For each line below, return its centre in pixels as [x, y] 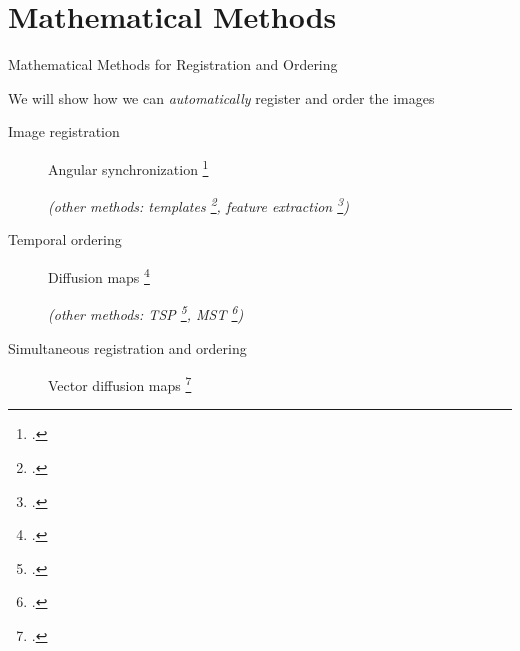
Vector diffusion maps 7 [120, 383]
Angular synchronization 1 [128, 167]
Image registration [64, 131]
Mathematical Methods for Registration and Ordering [173, 64]
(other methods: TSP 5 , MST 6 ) [146, 312]
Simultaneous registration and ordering [127, 347]
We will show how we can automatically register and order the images [221, 97]
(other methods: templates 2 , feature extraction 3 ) [198, 204]
